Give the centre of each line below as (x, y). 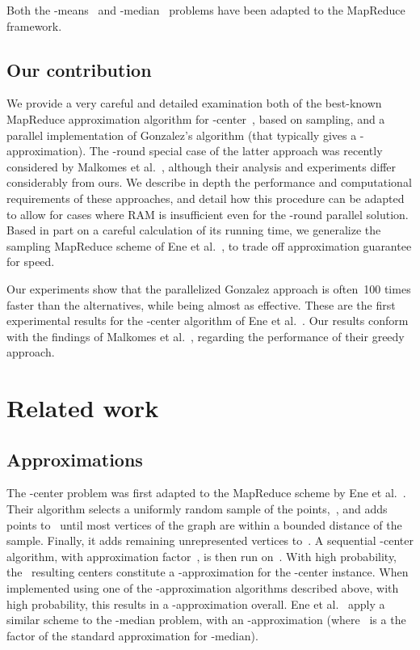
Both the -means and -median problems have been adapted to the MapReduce (206, 10)
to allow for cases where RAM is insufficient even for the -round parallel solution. (208, 214)
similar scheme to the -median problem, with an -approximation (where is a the (206, 620)
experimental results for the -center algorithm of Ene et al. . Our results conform (208, 321)
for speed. (31, 262)
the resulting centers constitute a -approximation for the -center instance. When (208, 572)
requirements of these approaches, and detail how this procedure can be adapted (206, 198)
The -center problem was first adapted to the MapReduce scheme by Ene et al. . (206, 493)
